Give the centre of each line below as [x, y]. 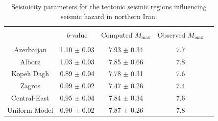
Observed [171, 34]
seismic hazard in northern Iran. [109, 16]
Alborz [30, 61]
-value [79, 34]
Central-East [30, 98]
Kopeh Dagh [30, 73]
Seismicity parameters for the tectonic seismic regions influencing [109, 6]
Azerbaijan [30, 49]
